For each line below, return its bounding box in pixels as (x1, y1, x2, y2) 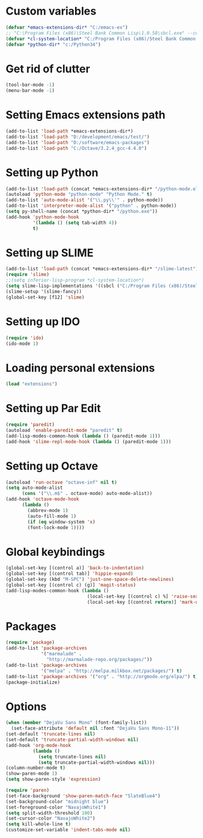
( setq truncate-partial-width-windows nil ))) (38, 759, 155, 766)
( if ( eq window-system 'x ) (27, 519, 96, 525)
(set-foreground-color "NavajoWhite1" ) (5, 804, 107, 810)
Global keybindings (5, 545, 105, 559)
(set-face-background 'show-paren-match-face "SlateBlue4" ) (5, 792, 161, 799)
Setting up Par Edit (5, 401, 101, 415)
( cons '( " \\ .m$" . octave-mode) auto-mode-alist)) (21, 491, 153, 497)
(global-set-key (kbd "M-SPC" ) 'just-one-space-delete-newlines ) (5, 577, 174, 583)
